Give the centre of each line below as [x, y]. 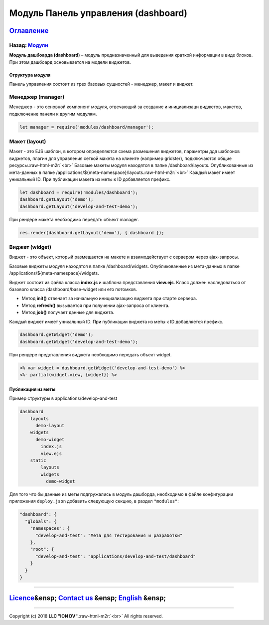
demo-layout [50, 425]
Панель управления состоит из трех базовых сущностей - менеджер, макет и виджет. [101, 84]
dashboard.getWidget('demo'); [57, 335]
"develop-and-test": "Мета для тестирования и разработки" [109, 535]
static [38, 460]
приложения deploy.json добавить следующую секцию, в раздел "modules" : [94, 501]
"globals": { [41, 521]
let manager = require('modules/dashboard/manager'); [87, 127]
